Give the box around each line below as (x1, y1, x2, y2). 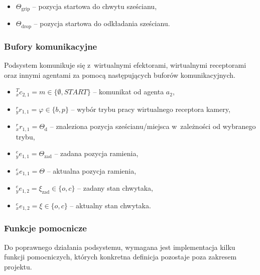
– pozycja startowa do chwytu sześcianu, (32, 1, 157, 11)
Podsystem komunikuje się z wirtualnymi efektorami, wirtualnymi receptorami (4, 60, 246, 70)
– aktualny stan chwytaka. (70, 200, 151, 210)
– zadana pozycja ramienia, (54, 148, 139, 159)
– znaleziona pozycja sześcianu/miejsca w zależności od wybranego (50, 121, 256, 131)
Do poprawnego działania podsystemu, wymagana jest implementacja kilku (4, 241, 235, 252)
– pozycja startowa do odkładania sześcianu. (34, 18, 170, 29)
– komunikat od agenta (93, 86, 164, 97)
